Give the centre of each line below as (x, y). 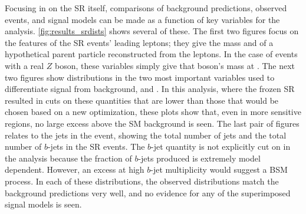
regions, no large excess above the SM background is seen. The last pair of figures (152, 123)
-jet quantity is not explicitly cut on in (221, 146)
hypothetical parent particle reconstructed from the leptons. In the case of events (151, 54)
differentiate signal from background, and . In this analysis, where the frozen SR (150, 89)
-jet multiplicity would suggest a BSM (219, 169)
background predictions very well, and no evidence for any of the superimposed (148, 192)
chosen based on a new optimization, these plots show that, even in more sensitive (153, 112)
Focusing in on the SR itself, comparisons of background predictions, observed (146, 8)
